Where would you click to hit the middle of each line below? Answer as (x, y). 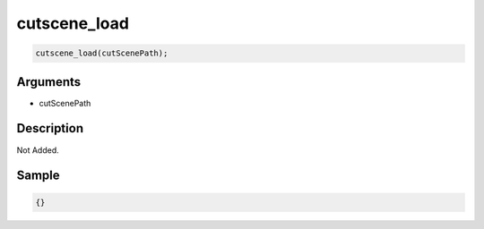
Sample (38, 176)
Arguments (49, 82)
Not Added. (38, 150)
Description (50, 128)
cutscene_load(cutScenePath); (102, 53)
